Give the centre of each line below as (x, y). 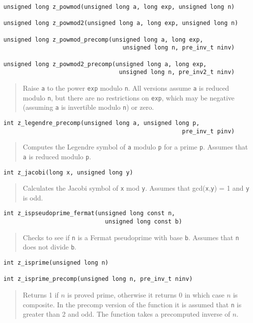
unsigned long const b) (144, 222)
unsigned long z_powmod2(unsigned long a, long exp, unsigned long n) (121, 23)
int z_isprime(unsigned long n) (56, 263)
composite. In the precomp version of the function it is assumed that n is (132, 304)
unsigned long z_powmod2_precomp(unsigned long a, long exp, (105, 64)
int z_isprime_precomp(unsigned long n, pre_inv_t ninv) (98, 279)
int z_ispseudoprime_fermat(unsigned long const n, (89, 213)
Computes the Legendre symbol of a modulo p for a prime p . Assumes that (135, 147)
